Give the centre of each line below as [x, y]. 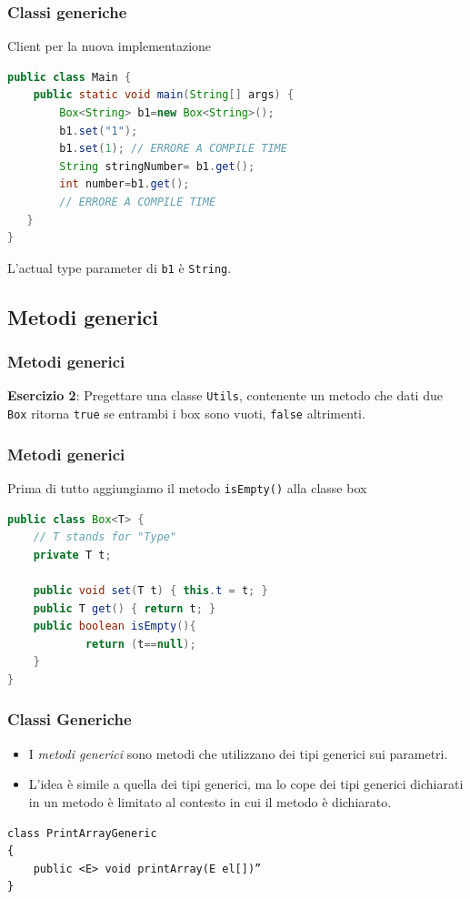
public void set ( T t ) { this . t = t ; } [150, 590]
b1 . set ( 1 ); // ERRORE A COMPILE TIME [173, 149]
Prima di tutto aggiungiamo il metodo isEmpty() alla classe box [187, 487]
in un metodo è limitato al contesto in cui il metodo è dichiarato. [210, 801]
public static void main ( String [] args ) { [164, 95]
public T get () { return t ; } [125, 608]
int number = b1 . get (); [125, 184]
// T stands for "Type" [105, 537]
